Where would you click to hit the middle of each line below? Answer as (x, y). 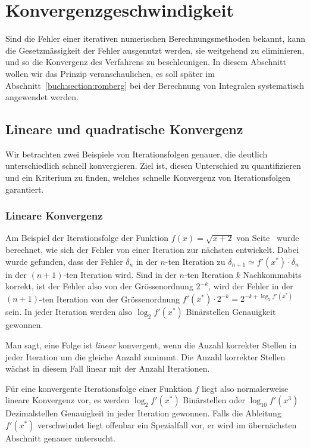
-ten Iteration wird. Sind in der (120, 274)
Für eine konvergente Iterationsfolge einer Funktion (99, 388)
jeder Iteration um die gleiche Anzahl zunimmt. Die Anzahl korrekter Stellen (145, 356)
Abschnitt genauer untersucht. (60, 438)
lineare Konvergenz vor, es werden (68, 400)
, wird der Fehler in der (251, 286)
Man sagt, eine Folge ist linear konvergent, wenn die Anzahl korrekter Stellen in (151, 345)
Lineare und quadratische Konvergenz (124, 129)
